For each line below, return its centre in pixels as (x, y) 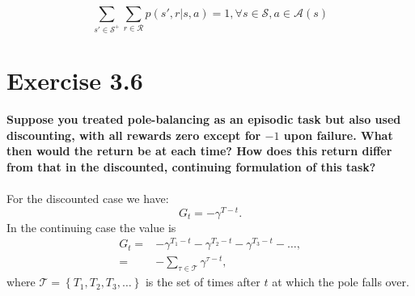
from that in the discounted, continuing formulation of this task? (191, 166)
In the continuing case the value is (91, 227)
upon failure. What (338, 135)
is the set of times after (203, 282)
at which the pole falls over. (341, 282)
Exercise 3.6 (75, 80)
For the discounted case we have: (88, 198)
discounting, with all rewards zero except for (134, 135)
